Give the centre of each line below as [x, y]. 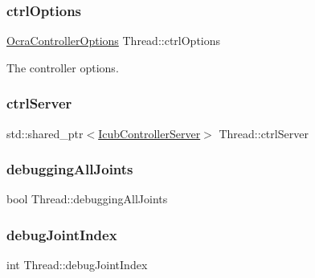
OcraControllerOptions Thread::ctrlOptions [114, 41]
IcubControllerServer [149, 133]
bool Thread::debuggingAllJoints [87, 199]
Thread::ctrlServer [264, 133]
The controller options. [63, 67]
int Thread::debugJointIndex [77, 265]
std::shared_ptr [45, 133]
